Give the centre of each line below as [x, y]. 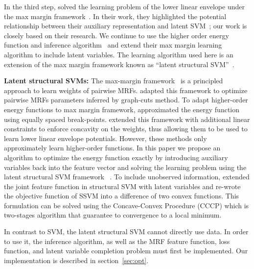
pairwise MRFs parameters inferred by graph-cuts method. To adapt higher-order [126, 100]
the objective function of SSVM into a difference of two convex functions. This [122, 196]
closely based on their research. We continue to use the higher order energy [116, 35]
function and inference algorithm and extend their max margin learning [113, 45]
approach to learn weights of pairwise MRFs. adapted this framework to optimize [126, 90]
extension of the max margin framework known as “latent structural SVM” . [119, 64]
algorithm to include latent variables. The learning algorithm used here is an [119, 54]
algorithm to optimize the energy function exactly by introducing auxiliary [116, 157]
